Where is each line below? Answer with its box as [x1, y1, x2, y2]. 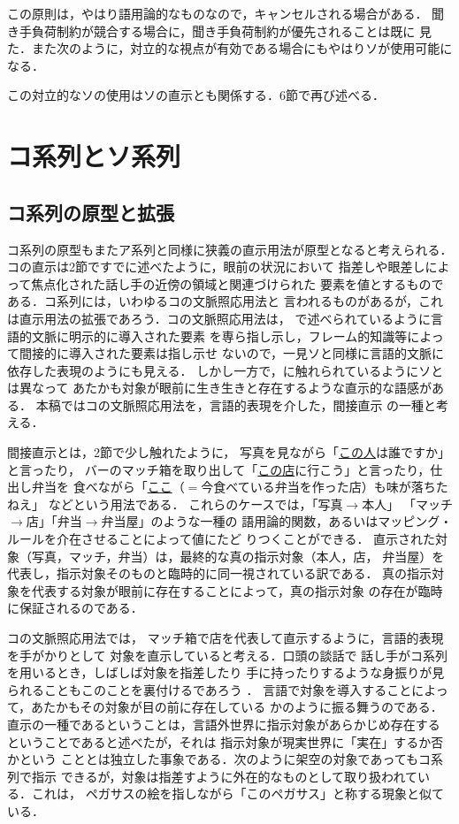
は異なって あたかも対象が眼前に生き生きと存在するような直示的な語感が [7, 378, 432, 397]
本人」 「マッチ [362, 494, 453, 513]
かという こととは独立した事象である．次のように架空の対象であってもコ [7, 750, 431, 768]
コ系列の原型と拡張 [7, 198, 174, 225]
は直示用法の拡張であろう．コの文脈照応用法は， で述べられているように [7, 309, 431, 327]
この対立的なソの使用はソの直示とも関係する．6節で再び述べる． [7, 86, 385, 104]
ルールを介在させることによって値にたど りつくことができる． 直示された [7, 530, 436, 548]
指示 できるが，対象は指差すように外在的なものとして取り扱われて [31, 767, 417, 785]
